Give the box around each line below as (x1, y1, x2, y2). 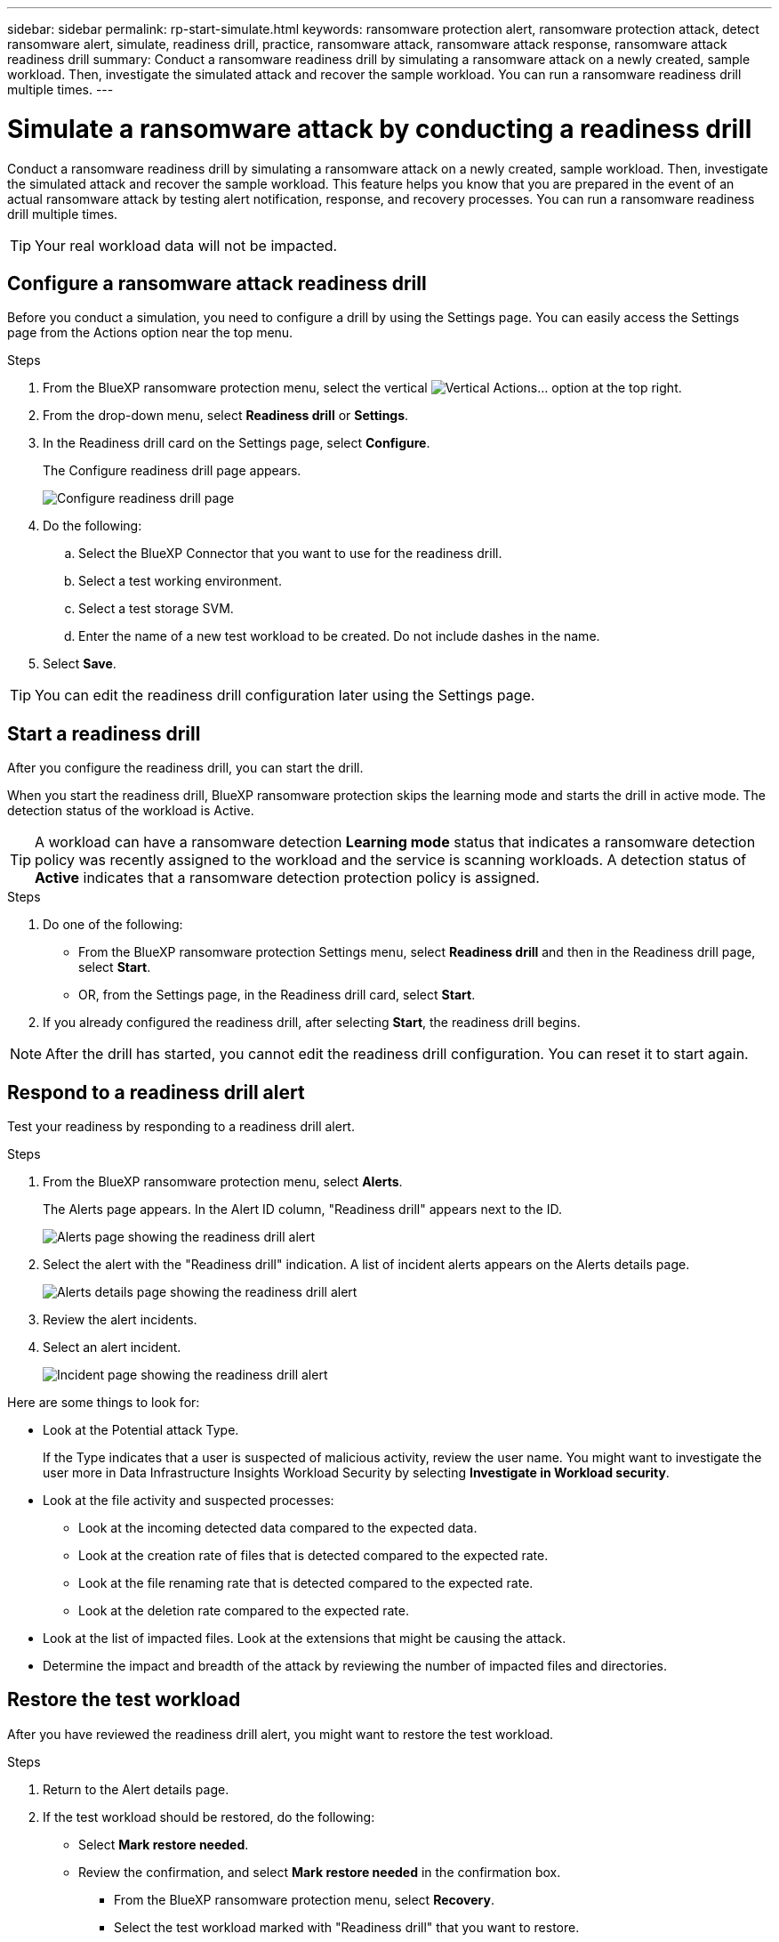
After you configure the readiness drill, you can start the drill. (7, 760, 364, 776)
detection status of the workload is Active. (7, 803, 254, 819)
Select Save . (43, 656, 116, 672)
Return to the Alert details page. (43, 1781, 229, 1797)
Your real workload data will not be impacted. (35, 236, 338, 255)
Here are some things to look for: (7, 1395, 200, 1411)
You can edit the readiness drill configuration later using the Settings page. (35, 686, 535, 705)
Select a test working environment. (78, 573, 282, 589)
